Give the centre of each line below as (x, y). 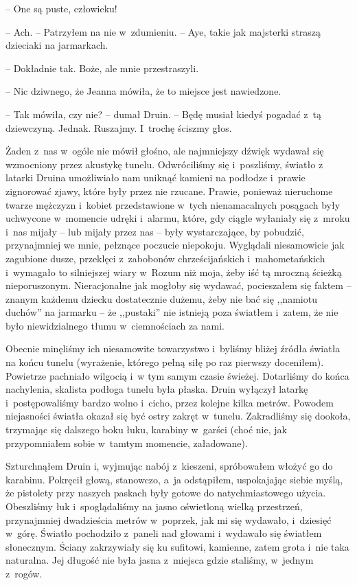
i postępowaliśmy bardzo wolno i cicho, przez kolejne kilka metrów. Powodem (170, 402)
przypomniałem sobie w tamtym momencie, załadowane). (127, 443)
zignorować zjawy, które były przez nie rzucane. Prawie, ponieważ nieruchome (169, 191)
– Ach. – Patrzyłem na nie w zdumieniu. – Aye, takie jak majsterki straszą (163, 31)
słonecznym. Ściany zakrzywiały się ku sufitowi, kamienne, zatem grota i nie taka (177, 546)
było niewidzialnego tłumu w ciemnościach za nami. (115, 325)
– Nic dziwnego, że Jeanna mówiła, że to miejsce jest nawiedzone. (143, 91)
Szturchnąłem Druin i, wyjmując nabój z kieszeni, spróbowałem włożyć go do (169, 466)
